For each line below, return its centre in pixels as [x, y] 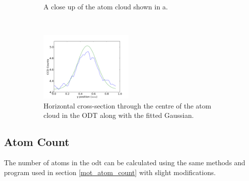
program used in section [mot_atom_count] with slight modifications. [110, 172]
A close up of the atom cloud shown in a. [106, 6]
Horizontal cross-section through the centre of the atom [127, 105]
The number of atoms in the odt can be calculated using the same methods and [125, 163]
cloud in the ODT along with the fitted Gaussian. [119, 115]
